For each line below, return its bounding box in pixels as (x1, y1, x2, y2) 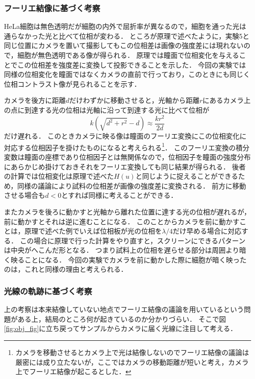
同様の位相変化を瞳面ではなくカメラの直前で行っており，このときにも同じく (4, 69, 250, 79)
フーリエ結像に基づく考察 (4, 1, 101, 14)
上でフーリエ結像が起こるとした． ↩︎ (15, 366, 131, 377)
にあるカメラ (203, 95, 244, 105)
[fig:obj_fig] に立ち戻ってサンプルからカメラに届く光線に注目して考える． (4, 323, 237, 333)
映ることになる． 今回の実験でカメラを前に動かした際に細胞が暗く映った (10, 254, 247, 264)
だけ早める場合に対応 (173, 226, 242, 236)
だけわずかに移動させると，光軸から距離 (69, 95, 200, 105)
